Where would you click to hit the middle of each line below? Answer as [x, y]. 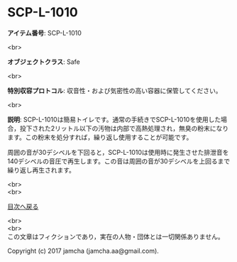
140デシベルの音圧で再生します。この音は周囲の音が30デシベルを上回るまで [119, 161]
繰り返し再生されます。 [42, 170]
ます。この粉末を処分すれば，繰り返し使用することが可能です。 [100, 137]
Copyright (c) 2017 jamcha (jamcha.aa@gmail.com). [83, 251]
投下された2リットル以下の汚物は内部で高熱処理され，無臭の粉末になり [124, 128]
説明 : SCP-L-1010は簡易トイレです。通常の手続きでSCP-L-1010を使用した [114, 119]
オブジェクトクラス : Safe [44, 62]
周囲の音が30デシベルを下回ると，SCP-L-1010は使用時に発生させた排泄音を [118, 152]
